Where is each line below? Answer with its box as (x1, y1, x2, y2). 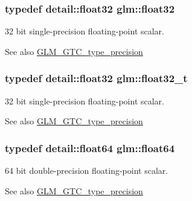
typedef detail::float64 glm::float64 (5, 140, 175, 155)
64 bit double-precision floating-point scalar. (5, 164, 168, 177)
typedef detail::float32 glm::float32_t (5, 71, 188, 86)
